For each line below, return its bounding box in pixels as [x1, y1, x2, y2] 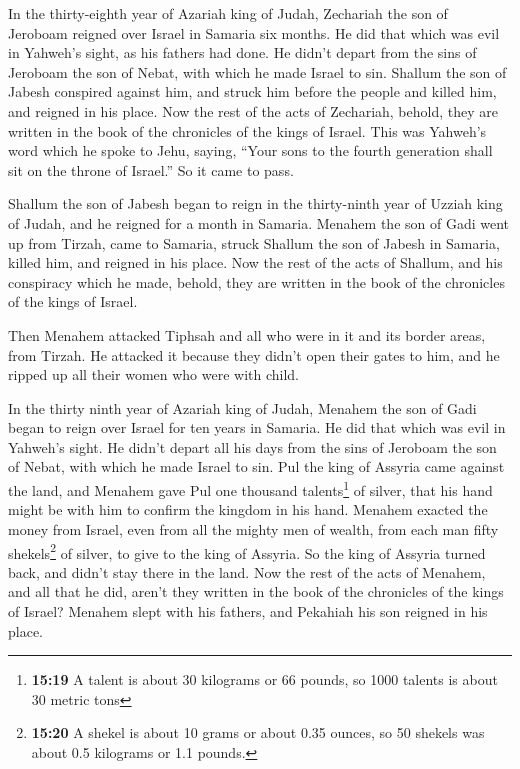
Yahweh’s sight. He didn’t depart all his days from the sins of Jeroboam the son [8, 436, 497, 457]
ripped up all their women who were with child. [8, 364, 300, 385]
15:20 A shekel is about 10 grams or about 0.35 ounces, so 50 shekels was [31, 722, 485, 743]
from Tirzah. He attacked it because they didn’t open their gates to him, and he [8, 344, 500, 365]
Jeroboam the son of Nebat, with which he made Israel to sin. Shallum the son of [8, 61, 507, 82]
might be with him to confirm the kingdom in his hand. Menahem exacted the [8, 499, 488, 520]
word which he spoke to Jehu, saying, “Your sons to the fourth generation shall [8, 140, 493, 161]
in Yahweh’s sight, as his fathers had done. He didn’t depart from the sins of [8, 42, 477, 63]
